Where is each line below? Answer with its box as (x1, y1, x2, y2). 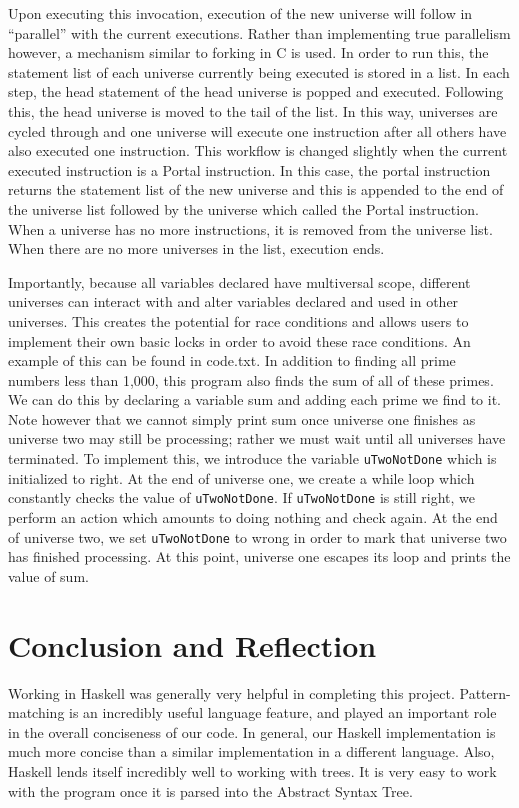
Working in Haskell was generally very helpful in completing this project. (8, 682, 455, 703)
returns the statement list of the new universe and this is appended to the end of (8, 179, 504, 200)
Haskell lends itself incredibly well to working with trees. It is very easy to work (8, 760, 497, 781)
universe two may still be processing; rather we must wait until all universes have (8, 428, 506, 449)
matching (8, 702, 65, 723)
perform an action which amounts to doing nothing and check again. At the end (8, 506, 498, 527)
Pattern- (459, 682, 511, 703)
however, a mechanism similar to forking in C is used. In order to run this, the (8, 42, 489, 63)
